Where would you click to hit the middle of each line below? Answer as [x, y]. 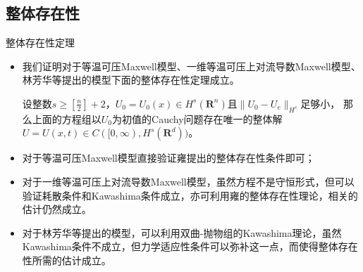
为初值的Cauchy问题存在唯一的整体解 [197, 118]
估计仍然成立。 [57, 209]
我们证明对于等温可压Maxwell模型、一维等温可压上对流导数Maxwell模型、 [191, 66]
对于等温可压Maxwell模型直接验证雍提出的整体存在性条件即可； [168, 158]
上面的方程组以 [67, 118]
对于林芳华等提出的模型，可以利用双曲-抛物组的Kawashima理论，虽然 [182, 232]
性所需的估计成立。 [67, 260]
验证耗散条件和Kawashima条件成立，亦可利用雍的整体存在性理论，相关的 [190, 195]
